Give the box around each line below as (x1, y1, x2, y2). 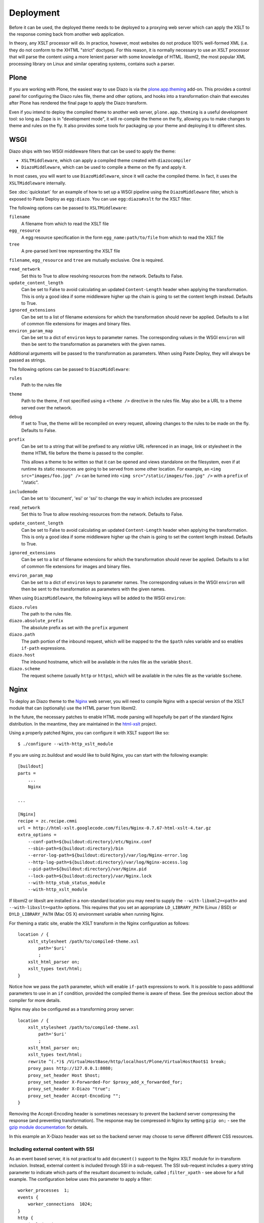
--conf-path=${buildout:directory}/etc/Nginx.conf (27, 839, 152, 844)
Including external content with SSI (9, 1145, 94, 1152)
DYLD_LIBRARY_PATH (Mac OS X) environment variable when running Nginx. (9, 911, 164, 917)
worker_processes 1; (18, 1188, 69, 1193)
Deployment (9, 7, 60, 18)
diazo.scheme (9, 666, 41, 672)
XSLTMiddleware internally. (9, 180, 66, 186)
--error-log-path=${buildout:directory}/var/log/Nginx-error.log (27, 853, 188, 858)
